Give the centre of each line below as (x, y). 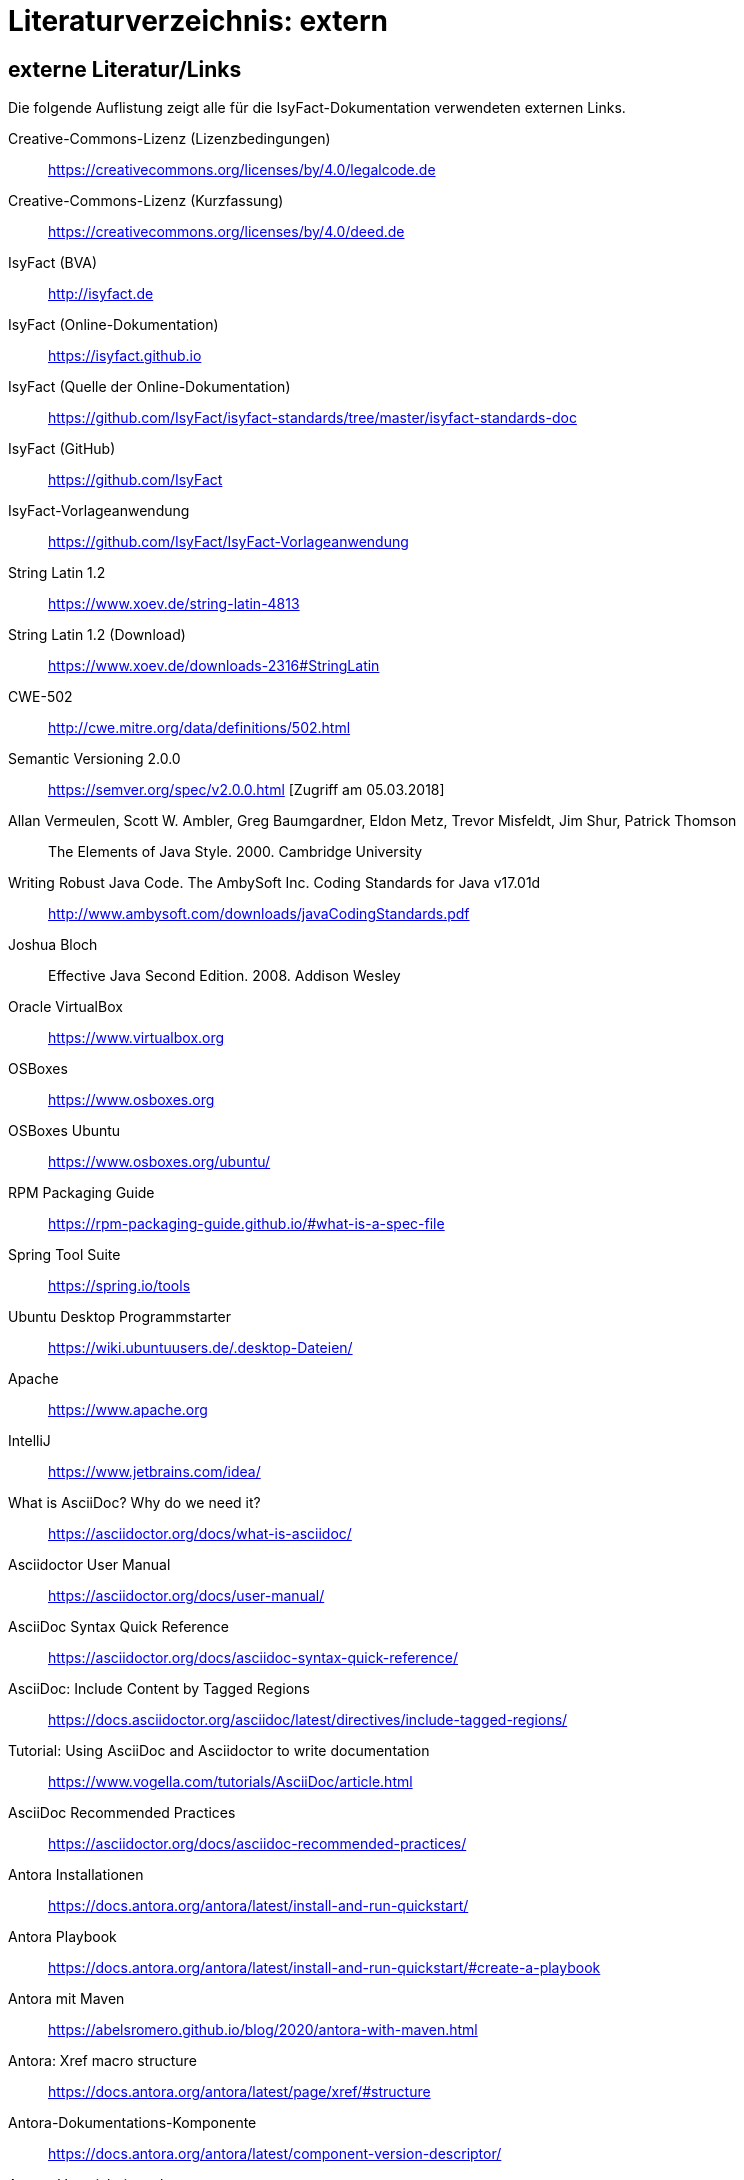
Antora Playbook (62, 1937)
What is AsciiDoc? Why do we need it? (134, 1503)
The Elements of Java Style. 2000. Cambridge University (235, 852)
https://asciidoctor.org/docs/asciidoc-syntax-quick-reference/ (253, 1658)
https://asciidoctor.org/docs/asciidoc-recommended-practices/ (257, 1844)
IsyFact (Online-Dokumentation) (113, 325)
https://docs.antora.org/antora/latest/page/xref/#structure (239, 2092)
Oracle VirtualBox (65, 1007)
